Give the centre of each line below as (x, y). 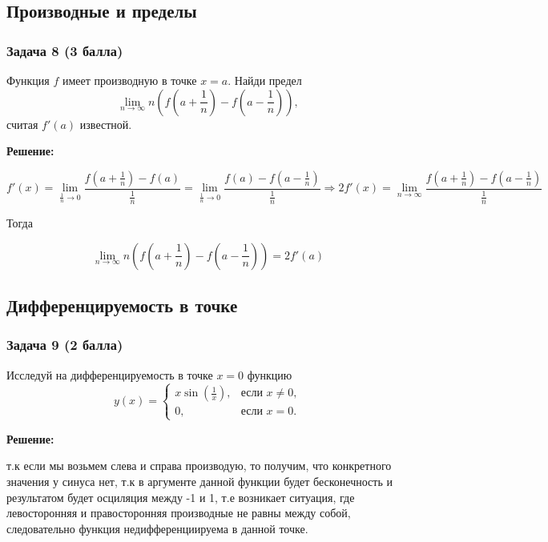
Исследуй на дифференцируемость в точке (110, 374)
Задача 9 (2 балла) (65, 345)
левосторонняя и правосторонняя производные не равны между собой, (179, 513)
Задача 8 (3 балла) (65, 50)
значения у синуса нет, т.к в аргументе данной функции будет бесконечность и (199, 481)
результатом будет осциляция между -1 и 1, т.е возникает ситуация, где (181, 497)
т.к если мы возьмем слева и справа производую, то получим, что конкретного (199, 466)
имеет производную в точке (129, 80)
